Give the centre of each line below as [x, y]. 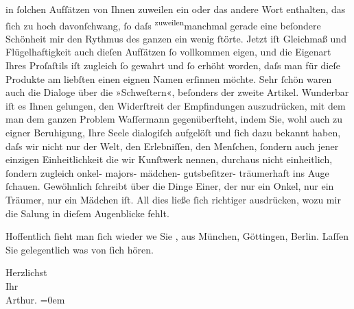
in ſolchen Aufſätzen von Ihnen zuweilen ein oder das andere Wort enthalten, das [176, 9]
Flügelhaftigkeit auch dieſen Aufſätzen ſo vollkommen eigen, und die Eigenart [168, 52]
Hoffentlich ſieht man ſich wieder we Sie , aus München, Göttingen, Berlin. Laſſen [177, 236]
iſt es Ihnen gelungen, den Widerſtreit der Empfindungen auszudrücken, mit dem [176, 105]
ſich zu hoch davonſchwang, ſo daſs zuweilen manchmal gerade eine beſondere [163, 24]
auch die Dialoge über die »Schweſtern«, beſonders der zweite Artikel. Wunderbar [177, 92]
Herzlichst [26, 272]
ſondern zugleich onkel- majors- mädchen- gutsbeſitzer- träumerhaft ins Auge [167, 172]
